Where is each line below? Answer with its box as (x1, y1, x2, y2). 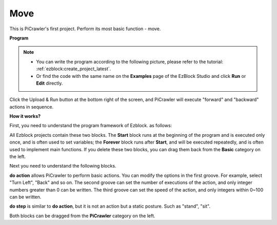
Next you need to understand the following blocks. (9, 163, 116, 169)
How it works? (9, 113, 41, 119)
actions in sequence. (9, 104, 54, 110)
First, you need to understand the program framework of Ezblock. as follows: (9, 122, 172, 129)
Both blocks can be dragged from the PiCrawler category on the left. (9, 213, 155, 219)
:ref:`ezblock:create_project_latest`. (36, 66, 111, 72)
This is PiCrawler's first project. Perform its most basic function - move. (9, 26, 161, 32)
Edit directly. (36, 80, 63, 86)
